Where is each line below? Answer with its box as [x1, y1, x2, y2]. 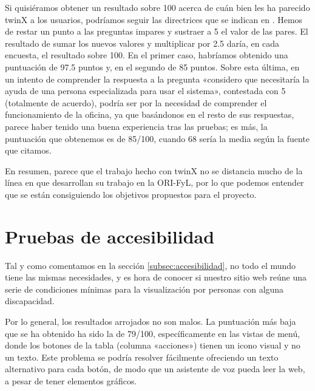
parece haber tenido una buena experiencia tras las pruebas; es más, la [5, 120, 268, 132]
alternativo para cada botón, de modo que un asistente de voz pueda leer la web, [5, 362, 305, 375]
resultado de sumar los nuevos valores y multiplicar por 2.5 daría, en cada [5, 36, 280, 49]
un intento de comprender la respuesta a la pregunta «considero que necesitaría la [5, 72, 310, 85]
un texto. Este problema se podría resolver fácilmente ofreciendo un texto [5, 350, 279, 363]
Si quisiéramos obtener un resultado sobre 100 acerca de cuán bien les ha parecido [5, 1, 310, 13]
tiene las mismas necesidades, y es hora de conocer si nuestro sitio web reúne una [5, 271, 307, 284]
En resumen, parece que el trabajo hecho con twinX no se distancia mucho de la [5, 164, 303, 177]
